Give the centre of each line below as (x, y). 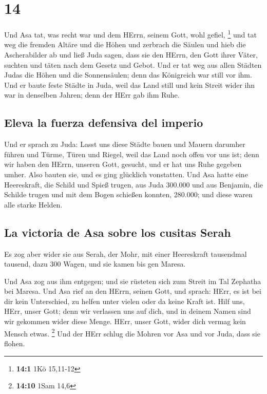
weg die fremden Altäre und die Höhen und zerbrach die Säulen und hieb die (125, 44)
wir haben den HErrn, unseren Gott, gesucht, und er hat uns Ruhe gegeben (123, 164)
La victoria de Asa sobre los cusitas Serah (118, 232)
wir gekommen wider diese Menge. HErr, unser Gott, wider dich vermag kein (125, 321)
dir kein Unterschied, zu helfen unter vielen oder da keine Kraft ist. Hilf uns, (125, 301)
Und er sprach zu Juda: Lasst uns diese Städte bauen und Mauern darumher (125, 144)
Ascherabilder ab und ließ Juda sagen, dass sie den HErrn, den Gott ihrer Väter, (131, 54)
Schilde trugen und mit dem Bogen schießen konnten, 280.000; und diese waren (128, 194)
